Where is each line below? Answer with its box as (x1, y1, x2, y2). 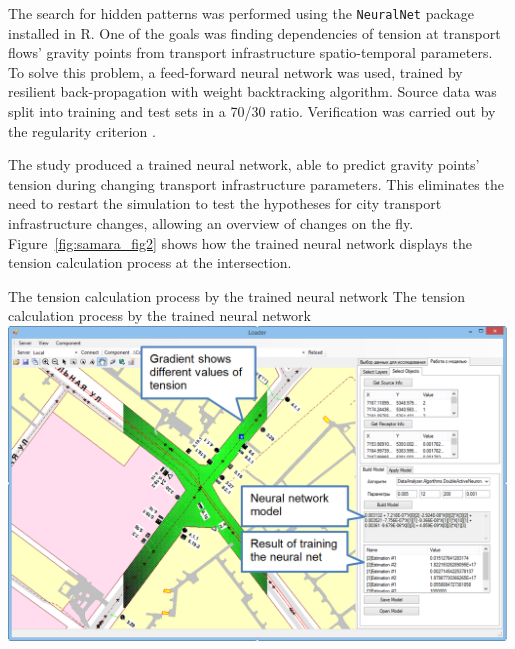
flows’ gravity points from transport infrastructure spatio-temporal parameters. (8, 42, 493, 63)
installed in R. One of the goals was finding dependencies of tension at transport (8, 22, 501, 43)
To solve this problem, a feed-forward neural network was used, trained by (8, 61, 463, 82)
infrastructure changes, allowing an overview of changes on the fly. (8, 213, 414, 233)
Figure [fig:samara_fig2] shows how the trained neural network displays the (8, 232, 472, 253)
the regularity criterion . (8, 120, 156, 141)
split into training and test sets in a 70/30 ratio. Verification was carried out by (8, 101, 496, 122)
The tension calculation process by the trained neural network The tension (8, 285, 466, 306)
